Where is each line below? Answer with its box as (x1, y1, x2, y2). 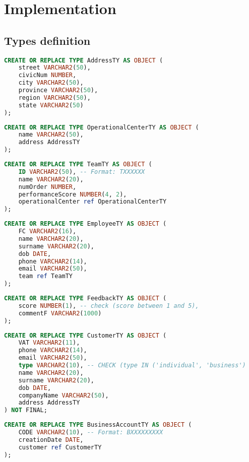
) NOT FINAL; (4, 407, 47, 414)
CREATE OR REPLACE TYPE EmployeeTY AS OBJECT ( (4, 220, 167, 228)
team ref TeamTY (18, 273, 73, 280)
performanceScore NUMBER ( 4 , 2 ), (18, 190, 127, 198)
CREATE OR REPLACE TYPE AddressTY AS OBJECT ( (4, 56, 163, 64)
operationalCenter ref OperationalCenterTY (18, 198, 167, 206)
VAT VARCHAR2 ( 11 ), (18, 339, 80, 347)
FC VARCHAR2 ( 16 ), (18, 228, 77, 235)
